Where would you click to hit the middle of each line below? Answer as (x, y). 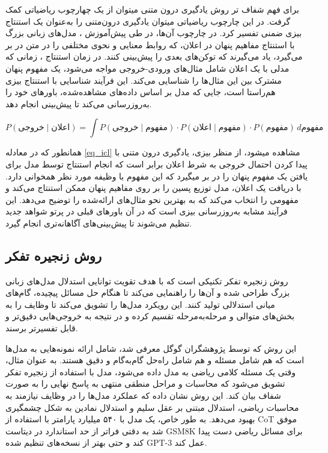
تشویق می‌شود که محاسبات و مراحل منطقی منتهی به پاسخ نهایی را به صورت (145, 383)
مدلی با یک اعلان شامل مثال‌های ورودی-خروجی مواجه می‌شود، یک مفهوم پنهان (147, 68)
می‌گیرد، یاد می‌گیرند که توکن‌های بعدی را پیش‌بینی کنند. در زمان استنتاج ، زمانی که (154, 56)
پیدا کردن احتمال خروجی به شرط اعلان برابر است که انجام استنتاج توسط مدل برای (156, 164)
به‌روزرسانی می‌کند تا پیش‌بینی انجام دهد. (79, 103)
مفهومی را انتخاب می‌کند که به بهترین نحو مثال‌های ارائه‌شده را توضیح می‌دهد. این (152, 199)
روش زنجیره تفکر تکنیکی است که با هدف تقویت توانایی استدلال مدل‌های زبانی (147, 280)
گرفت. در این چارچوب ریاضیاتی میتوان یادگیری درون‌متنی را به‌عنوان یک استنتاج (148, 21)
